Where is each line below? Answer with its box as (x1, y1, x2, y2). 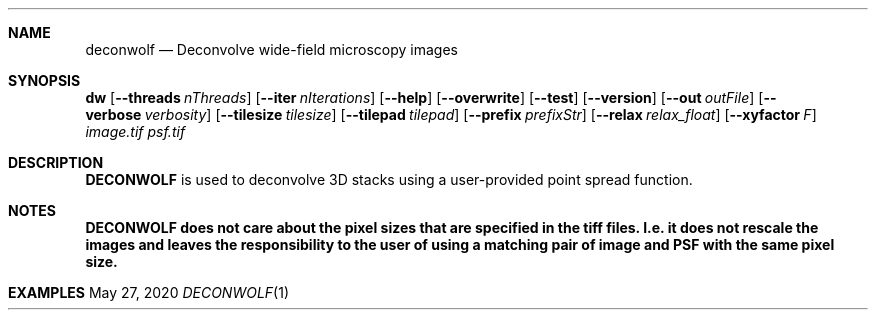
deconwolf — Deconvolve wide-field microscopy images (85, 41, 458, 58)
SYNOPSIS (8, 72, 81, 89)
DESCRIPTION (8, 154, 104, 171)
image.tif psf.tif (85, 123, 186, 140)
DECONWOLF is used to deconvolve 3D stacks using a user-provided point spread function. (85, 171, 693, 188)
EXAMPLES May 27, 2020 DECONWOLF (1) (8, 284, 289, 301)
